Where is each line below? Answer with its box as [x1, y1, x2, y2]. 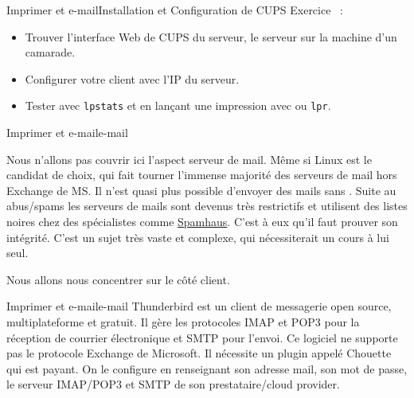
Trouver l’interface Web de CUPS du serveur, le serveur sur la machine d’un [25, 28, 397, 45]
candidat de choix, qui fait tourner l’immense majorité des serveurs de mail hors [6, 166, 397, 183]
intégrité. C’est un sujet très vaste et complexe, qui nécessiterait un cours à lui [6, 228, 389, 245]
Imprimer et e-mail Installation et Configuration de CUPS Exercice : [6, 2, 343, 18]
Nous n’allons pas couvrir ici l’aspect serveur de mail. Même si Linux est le [6, 150, 372, 167]
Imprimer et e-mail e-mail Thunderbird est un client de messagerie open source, [6, 298, 392, 314]
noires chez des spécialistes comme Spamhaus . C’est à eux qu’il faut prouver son [6, 213, 398, 229]
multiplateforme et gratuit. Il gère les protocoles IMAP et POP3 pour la [6, 313, 360, 330]
